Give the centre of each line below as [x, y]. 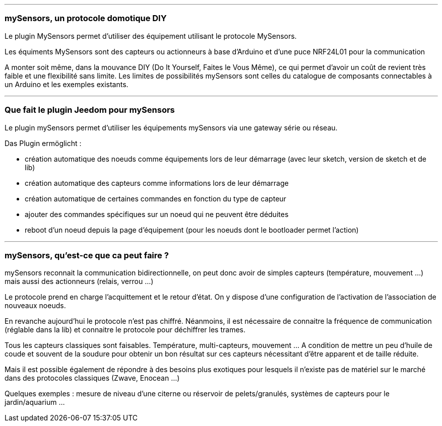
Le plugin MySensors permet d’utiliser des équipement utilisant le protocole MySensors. [151, 36]
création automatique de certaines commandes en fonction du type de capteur [155, 198]
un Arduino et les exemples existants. [67, 84]
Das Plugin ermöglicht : [43, 143]
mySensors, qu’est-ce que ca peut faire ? [87, 255]
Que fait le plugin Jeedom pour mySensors [90, 110]
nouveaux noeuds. [35, 306]
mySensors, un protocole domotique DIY [86, 18]
